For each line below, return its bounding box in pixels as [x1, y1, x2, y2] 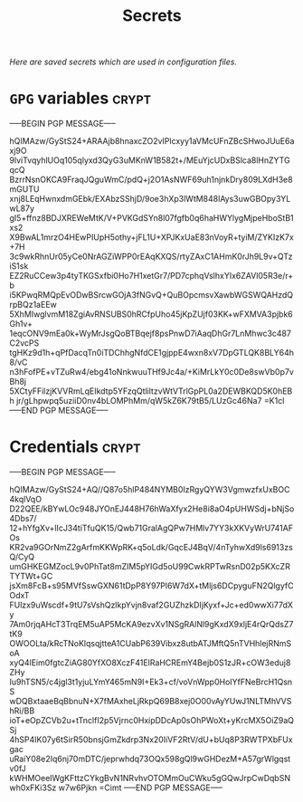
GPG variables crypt [9, 88, 152, 109]
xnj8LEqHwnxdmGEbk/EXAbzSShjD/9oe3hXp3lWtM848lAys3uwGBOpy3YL [9, 194, 291, 205]
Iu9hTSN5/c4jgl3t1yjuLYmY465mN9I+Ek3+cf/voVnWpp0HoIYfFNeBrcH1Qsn [9, 676, 293, 688]
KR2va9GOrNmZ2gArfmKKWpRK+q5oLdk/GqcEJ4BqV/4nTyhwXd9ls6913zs [9, 542, 294, 553]
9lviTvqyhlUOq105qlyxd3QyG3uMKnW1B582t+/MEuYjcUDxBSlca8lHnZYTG [9, 155, 291, 166]
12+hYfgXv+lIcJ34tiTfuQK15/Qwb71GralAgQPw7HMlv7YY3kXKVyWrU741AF [9, 522, 294, 534]
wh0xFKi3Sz [9, 782, 57, 793]
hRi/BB [9, 705, 35, 716]
